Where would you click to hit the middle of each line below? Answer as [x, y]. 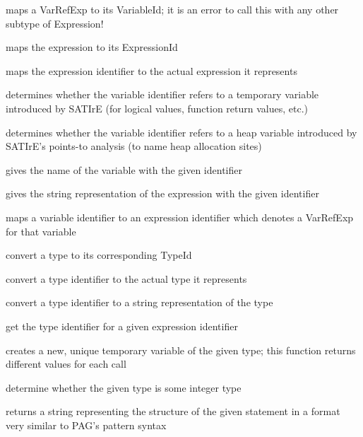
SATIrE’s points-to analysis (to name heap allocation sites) [134, 146]
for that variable [41, 231]
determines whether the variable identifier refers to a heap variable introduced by [181, 132]
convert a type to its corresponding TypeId [99, 255]
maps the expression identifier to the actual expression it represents [151, 70]
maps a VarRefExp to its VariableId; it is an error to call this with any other [172, 9]
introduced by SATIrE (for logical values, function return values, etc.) [157, 108]
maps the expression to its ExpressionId [92, 47]
